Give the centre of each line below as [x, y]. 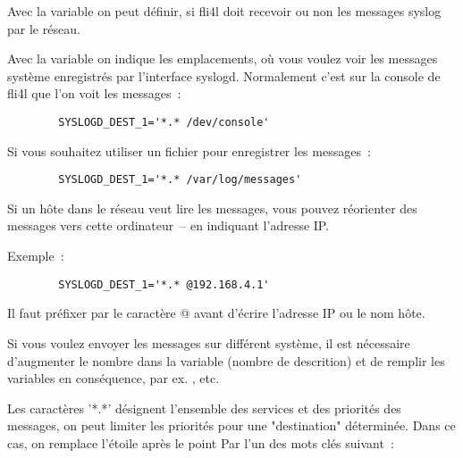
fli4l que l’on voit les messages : [94, 93]
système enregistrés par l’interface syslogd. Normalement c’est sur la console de [224, 75]
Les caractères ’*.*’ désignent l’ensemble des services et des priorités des [204, 408]
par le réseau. [44, 28]
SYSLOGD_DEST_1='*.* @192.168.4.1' [164, 284]
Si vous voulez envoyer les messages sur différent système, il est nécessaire [209, 342]
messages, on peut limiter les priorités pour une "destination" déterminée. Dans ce [231, 425]
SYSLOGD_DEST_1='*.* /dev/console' [164, 122]
